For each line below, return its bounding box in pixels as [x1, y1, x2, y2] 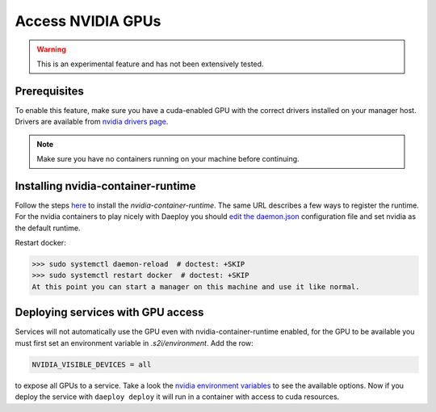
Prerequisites [15, 84, 84, 98]
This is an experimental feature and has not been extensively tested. [36, 59, 264, 69]
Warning [36, 44, 66, 54]
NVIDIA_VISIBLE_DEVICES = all [31, 359, 152, 369]
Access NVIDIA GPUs [15, 12, 161, 30]
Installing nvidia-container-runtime [15, 179, 196, 193]
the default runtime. [15, 223, 81, 233]
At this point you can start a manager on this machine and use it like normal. [31, 282, 360, 291]
